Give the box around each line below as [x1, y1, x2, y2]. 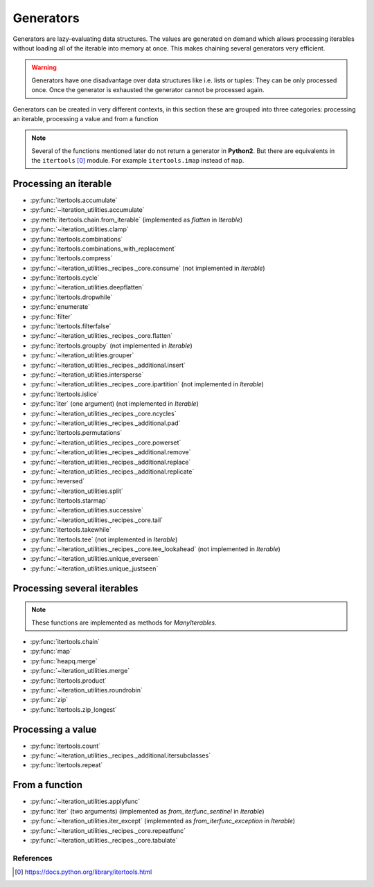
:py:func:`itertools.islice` [30, 390, 100, 398]
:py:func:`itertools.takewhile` [30, 526, 112, 534]
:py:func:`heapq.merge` [30, 656, 98, 665]
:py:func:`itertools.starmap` [30, 496, 108, 505]
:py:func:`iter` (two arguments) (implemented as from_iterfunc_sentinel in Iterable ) [30, 807, 265, 815]
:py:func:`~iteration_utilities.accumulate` [30, 206, 145, 214]
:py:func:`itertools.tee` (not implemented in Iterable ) [30, 535, 178, 544]
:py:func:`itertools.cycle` [30, 274, 100, 282]
